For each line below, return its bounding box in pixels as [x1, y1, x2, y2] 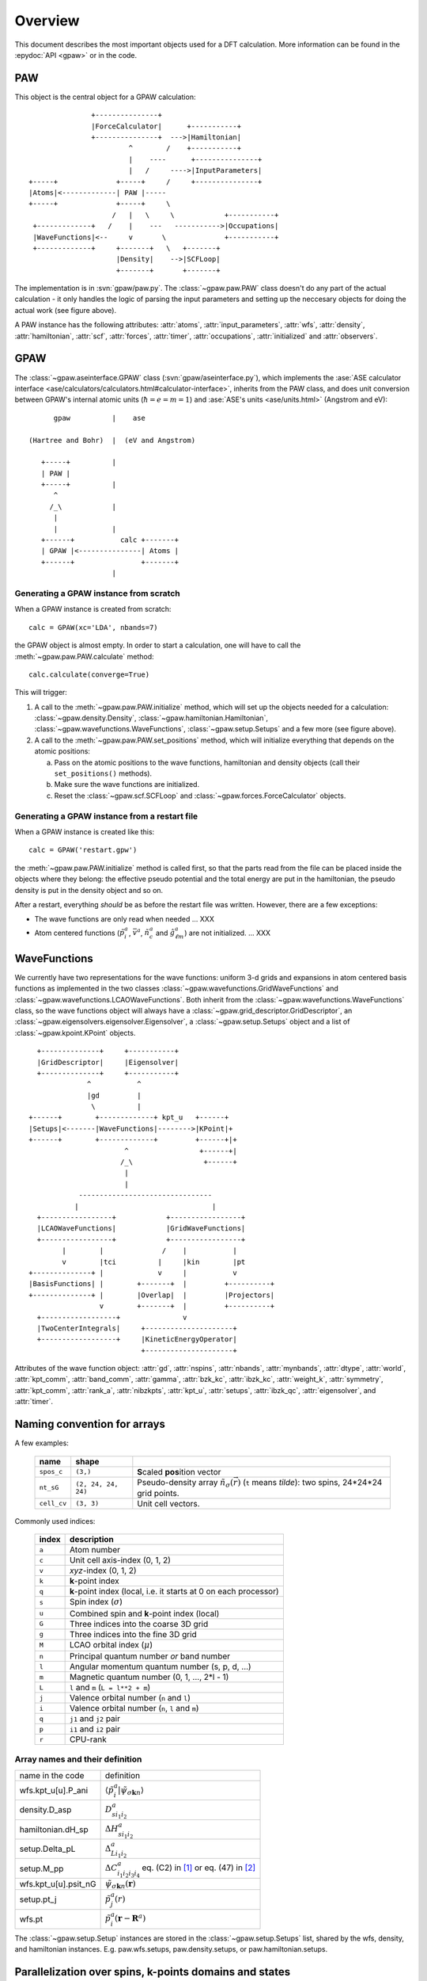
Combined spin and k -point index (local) [70, 1608, 220, 1619]
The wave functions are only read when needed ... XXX [34, 914, 215, 924]
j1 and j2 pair [70, 1713, 120, 1724]
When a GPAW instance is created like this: [14, 826, 155, 836]
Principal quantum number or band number [70, 1651, 231, 1662]
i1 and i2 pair [70, 1723, 120, 1735]
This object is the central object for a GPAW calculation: [14, 92, 196, 101]
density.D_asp [19, 1804, 72, 1815]
